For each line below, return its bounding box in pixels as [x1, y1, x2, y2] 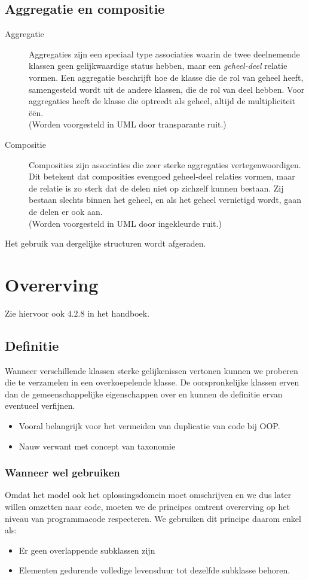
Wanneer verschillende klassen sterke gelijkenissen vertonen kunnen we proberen [5, 364, 298, 376]
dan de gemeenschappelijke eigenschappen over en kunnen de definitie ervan [5, 387, 283, 400]
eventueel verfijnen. [5, 399, 75, 412]
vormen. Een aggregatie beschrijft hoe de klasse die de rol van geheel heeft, [29, 71, 304, 83]
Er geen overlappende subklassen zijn [19, 543, 155, 556]
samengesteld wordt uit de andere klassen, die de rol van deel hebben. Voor [29, 83, 305, 95]
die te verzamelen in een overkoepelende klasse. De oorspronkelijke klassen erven [5, 376, 299, 388]
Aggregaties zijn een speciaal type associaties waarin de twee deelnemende [29, 47, 300, 60]
